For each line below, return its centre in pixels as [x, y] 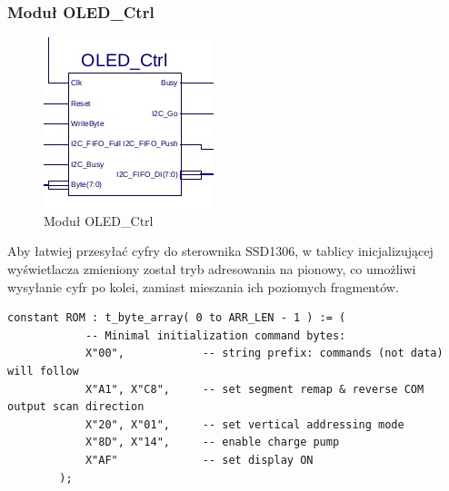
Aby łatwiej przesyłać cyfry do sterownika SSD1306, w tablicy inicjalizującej [220, 251]
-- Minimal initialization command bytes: [215, 335]
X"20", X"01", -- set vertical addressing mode [244, 424]
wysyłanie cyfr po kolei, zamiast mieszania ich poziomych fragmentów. [203, 286]
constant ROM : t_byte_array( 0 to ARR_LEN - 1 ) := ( [177, 318]
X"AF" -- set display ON [199, 460]
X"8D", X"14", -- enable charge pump [212, 442]
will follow [43, 371]
